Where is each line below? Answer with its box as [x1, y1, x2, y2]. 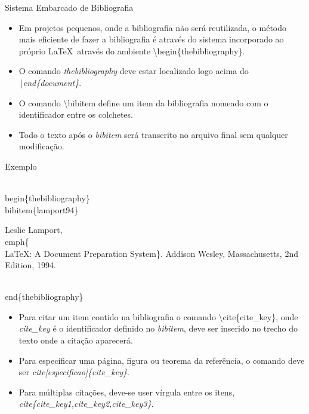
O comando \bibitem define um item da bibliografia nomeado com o [18, 96, 268, 109]
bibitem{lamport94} [5, 203, 79, 216]
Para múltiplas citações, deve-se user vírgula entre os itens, [18, 385, 235, 398]
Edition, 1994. [5, 259, 56, 271]
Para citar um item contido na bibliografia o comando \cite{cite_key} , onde [18, 310, 298, 323]
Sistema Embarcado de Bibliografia [5, 1, 134, 13]
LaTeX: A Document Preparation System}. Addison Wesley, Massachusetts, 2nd [5, 247, 298, 259]
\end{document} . [18, 76, 82, 88]
